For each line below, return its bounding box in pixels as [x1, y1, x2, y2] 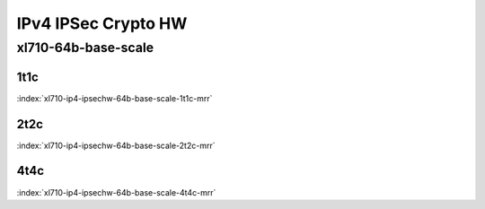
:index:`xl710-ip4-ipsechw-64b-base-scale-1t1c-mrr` [16, 92, 213, 103]
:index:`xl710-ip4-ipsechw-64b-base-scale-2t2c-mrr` [16, 140, 216, 151]
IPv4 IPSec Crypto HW [16, 13, 188, 33]
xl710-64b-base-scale [16, 39, 154, 56]
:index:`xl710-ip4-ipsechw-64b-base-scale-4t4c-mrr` [16, 187, 216, 197]
